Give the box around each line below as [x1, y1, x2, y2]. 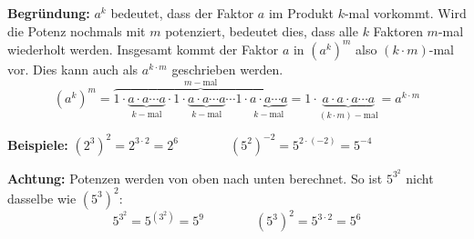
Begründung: [7, 4, 90, 22]
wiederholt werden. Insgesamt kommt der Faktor [7, 39, 279, 58]
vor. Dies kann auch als [7, 59, 139, 78]
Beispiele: [7, 134, 68, 154]
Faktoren [373, 21, 423, 40]
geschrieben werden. [171, 59, 283, 78]
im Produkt [268, 4, 334, 22]
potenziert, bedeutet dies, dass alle [165, 21, 358, 40]
